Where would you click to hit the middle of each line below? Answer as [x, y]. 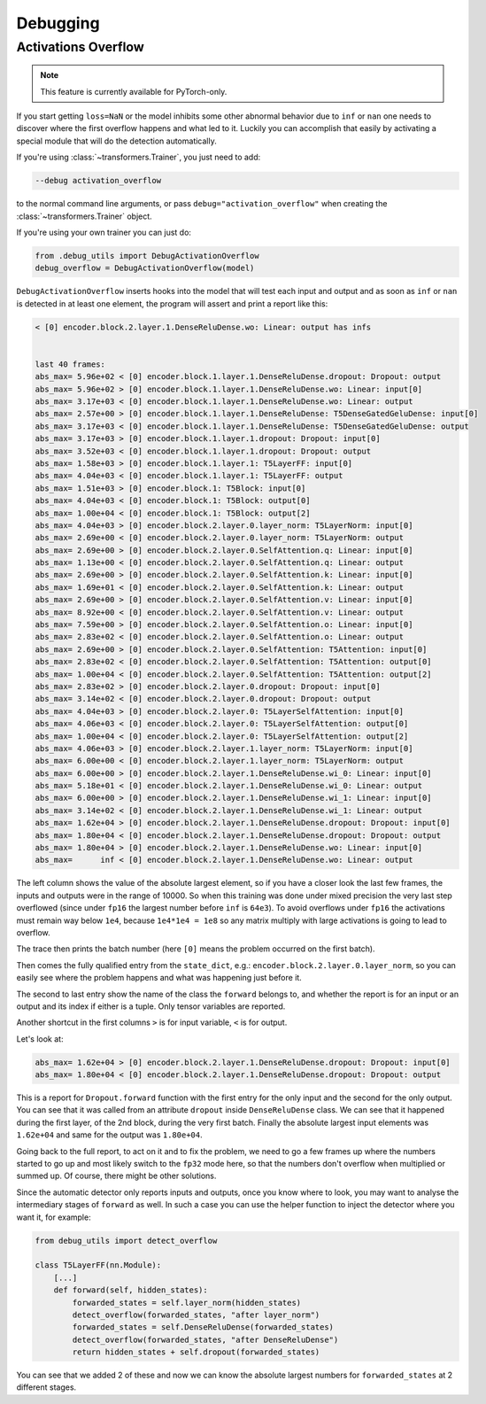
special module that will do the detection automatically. [116, 141]
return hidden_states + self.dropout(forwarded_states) [196, 1352]
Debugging [58, 23]
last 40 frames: [70, 364]
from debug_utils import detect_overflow [126, 1241]
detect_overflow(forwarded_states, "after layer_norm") [196, 1315]
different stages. [46, 1387]
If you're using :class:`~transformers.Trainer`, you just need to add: [139, 157]
